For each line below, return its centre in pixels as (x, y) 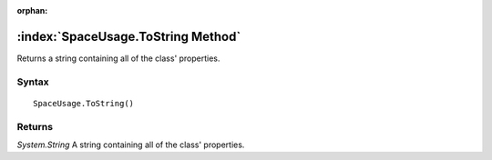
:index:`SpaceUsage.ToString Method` (129, 36)
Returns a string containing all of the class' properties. (118, 58)
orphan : (32, 10)
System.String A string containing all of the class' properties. (131, 145)
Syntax (33, 82)
